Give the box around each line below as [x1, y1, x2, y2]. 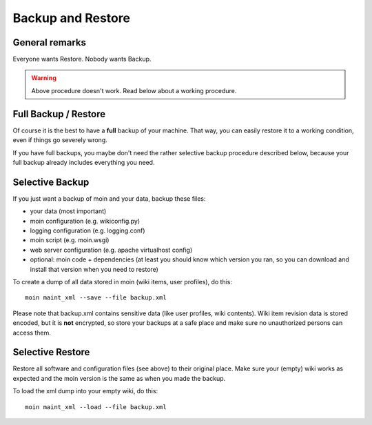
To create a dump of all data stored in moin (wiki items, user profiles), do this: [12, 277, 233, 286]
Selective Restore [12, 346, 90, 358]
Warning [31, 74, 56, 82]
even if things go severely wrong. [12, 136, 107, 144]
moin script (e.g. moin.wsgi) [30, 236, 110, 244]
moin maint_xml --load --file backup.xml [25, 403, 167, 411]
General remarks [12, 37, 86, 48]
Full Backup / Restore [12, 108, 106, 120]
